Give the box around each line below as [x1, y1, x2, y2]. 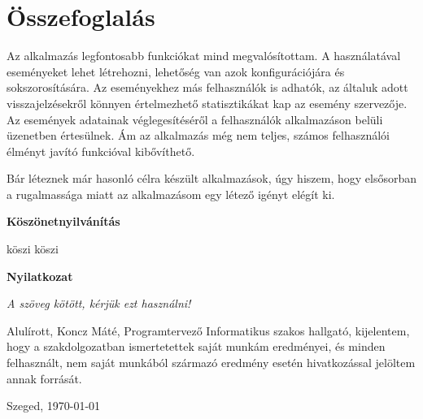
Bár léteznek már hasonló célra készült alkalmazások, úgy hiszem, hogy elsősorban [7, 170, 416, 187]
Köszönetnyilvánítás [7, 213, 120, 230]
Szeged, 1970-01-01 [7, 397, 101, 414]
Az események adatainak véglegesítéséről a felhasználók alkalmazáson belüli [7, 110, 383, 127]
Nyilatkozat [7, 267, 73, 284]
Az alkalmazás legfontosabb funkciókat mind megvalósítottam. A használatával [7, 47, 401, 64]
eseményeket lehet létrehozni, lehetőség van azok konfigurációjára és [7, 63, 345, 80]
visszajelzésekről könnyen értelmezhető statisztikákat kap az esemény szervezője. [7, 94, 408, 111]
